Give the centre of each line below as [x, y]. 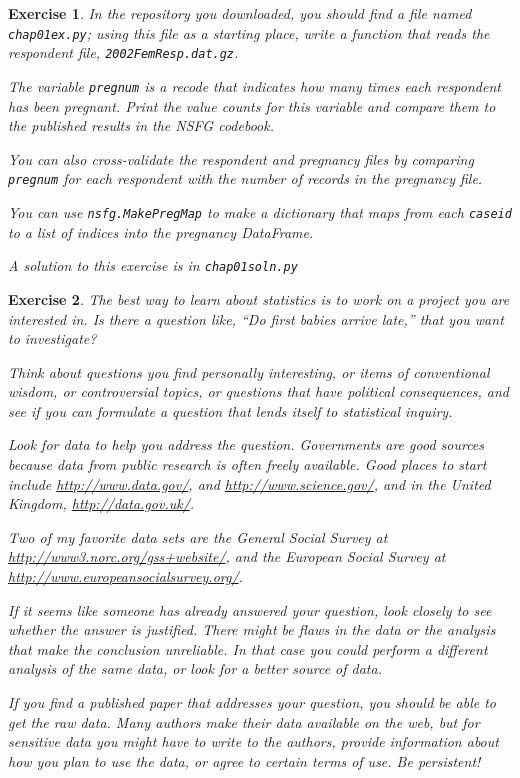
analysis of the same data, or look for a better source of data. [195, 668]
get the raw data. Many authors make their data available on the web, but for [244, 721]
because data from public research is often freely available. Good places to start [247, 464]
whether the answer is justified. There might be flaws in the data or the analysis [252, 629]
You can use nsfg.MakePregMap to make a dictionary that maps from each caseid [260, 212]
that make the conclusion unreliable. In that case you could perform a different [248, 648]
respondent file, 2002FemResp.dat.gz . [123, 52]
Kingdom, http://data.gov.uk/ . [101, 503]
